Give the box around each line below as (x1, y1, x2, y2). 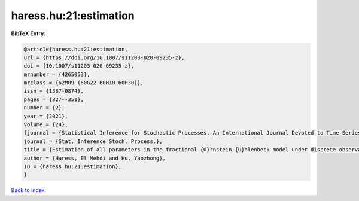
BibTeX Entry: (11, 30, 46, 37)
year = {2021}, (23, 112, 68, 120)
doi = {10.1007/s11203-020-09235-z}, (23, 63, 135, 69)
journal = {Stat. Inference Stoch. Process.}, (23, 138, 163, 145)
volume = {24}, (23, 121, 68, 128)
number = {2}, (23, 105, 65, 111)
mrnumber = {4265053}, (23, 71, 90, 78)
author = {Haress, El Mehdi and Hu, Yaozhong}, (23, 154, 166, 162)
